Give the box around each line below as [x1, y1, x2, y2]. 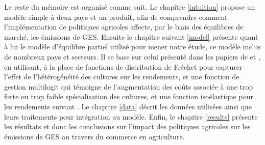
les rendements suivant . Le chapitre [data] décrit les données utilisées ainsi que [4, 101, 252, 111]
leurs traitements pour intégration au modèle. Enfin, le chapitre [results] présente [4, 111, 258, 122]
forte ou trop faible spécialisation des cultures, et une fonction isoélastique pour [4, 91, 253, 102]
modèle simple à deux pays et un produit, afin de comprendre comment [4, 11, 228, 22]
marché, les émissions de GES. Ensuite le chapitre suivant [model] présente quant [4, 31, 258, 42]
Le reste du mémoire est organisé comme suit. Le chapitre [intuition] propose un [4, 2, 255, 12]
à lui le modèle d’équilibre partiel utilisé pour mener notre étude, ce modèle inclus [4, 41, 261, 52]
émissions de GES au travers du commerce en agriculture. [4, 131, 185, 141]
